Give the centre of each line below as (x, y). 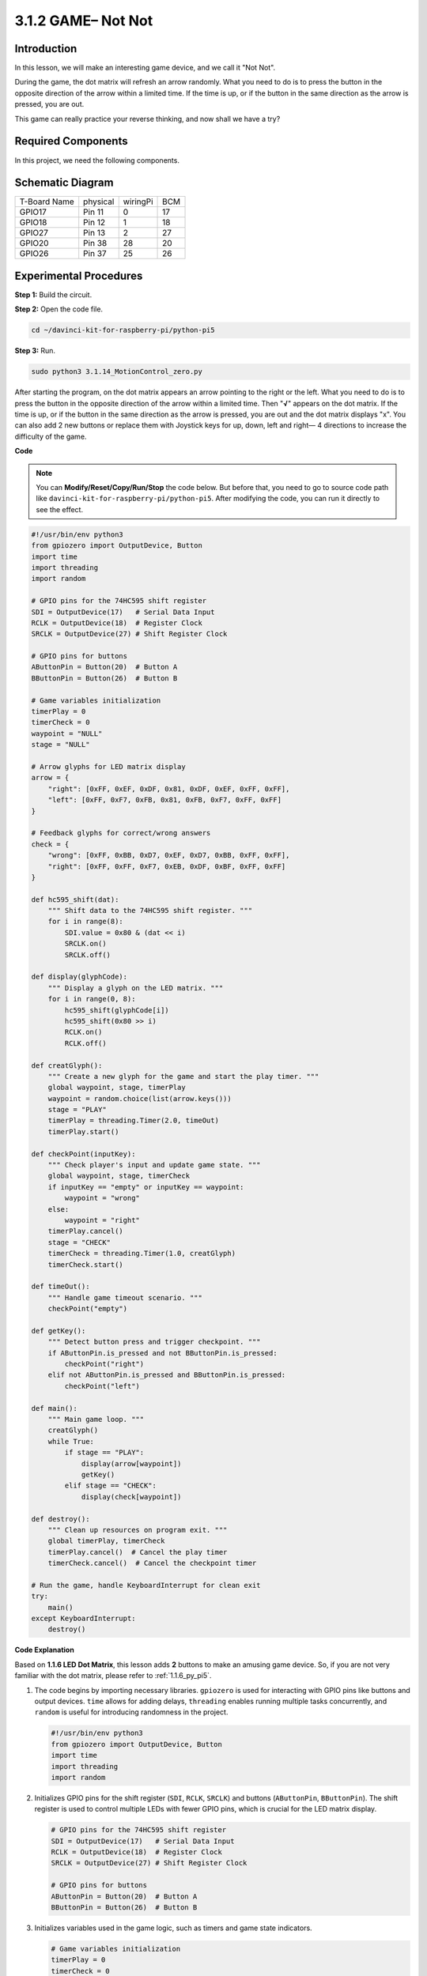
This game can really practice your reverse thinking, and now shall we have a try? (147, 119)
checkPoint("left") (102, 1386)
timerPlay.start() (83, 1131)
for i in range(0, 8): (92, 999)
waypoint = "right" (102, 1220)
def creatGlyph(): (67, 1065)
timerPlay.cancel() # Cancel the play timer (138, 1552)
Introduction (46, 49)
